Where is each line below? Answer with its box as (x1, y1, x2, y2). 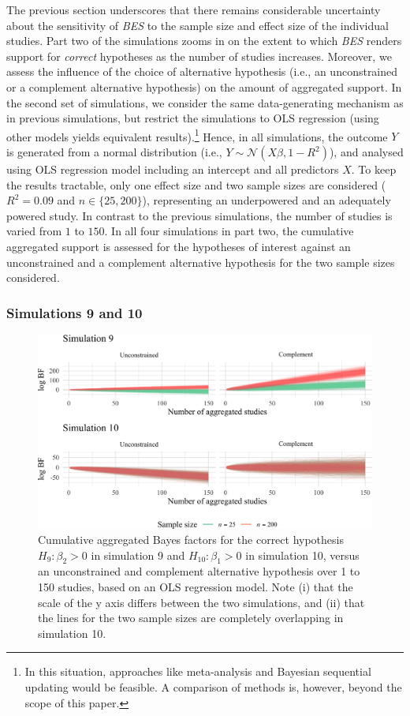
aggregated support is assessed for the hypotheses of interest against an (6, 238, 351, 254)
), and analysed (329, 144, 404, 159)
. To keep (351, 161, 397, 177)
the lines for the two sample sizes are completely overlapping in (38, 609, 344, 626)
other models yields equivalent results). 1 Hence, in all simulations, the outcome (6, 126, 388, 144)
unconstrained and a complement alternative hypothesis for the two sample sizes (6, 253, 395, 270)
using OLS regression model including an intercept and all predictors (6, 161, 339, 177)
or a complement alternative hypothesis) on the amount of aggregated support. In (6, 78, 402, 95)
